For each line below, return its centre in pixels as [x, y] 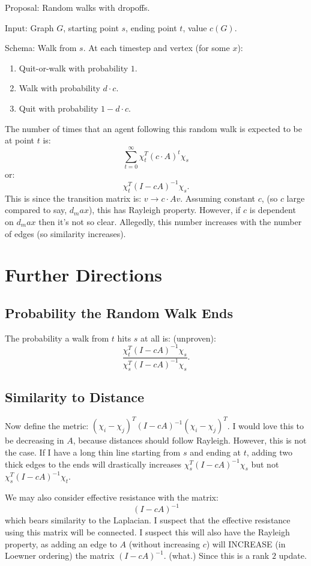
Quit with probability [59, 108]
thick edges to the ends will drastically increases [93, 464]
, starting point [91, 27]
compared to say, [36, 210]
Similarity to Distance [75, 397]
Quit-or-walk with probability [74, 68]
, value [195, 27]
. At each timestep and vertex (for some [156, 48]
